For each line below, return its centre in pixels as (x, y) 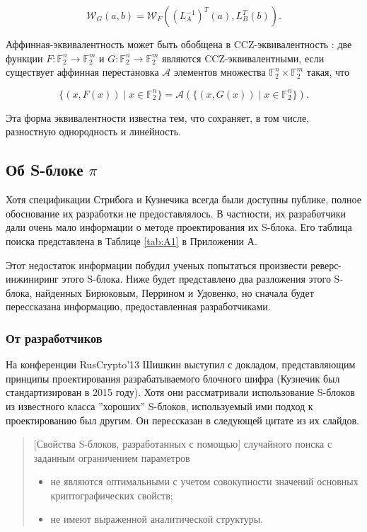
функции (24, 58)
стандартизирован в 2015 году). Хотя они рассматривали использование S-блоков (180, 392)
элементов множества (220, 72)
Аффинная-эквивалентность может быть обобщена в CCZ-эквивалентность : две (179, 44)
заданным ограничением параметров (112, 457)
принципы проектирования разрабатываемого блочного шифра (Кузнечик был (173, 378)
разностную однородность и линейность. (93, 131)
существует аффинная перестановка (82, 72)
